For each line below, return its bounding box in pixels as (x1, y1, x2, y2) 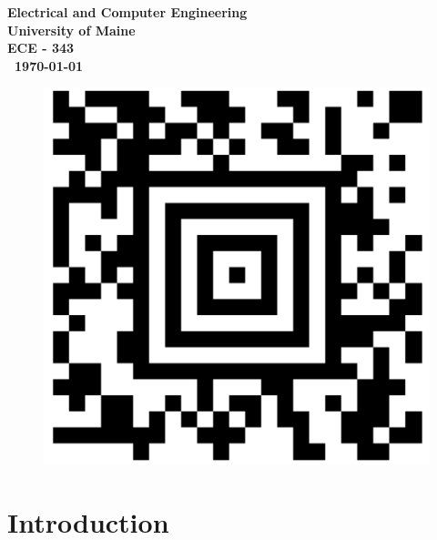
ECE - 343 (7, 38, 75, 57)
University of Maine (7, 20, 136, 39)
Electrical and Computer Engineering (7, 3, 248, 21)
